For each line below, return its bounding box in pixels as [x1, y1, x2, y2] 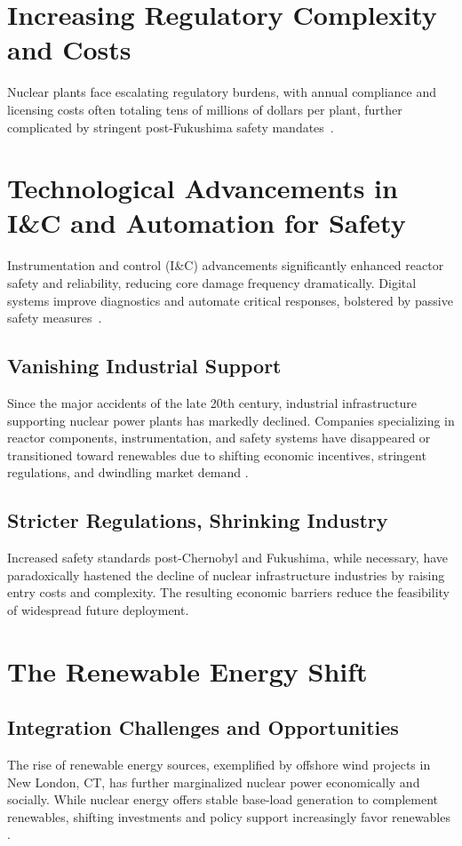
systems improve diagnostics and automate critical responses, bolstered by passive [7, 291, 453, 309]
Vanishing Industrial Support [7, 352, 282, 379]
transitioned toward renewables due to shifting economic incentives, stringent [7, 445, 426, 464]
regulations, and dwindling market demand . [7, 463, 249, 482]
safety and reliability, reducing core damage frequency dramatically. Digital [7, 274, 417, 291]
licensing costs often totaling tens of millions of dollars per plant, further [7, 100, 402, 118]
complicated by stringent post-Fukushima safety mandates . [7, 117, 334, 136]
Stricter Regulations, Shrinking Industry [7, 507, 388, 534]
